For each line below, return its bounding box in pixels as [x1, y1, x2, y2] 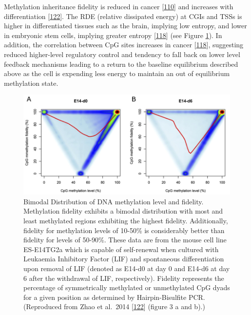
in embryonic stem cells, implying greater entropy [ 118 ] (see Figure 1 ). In [4, 30, 222, 40]
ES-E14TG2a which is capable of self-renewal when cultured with [23, 244, 219, 254]
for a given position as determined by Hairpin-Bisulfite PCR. [23, 292, 205, 302]
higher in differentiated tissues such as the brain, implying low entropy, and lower [4, 20, 247, 31]
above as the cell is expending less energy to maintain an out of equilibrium [4, 68, 230, 79]
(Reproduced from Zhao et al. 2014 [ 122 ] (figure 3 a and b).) [23, 301, 205, 312]
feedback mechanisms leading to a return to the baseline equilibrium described [4, 59, 238, 69]
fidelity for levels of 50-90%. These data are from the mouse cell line [23, 235, 227, 245]
